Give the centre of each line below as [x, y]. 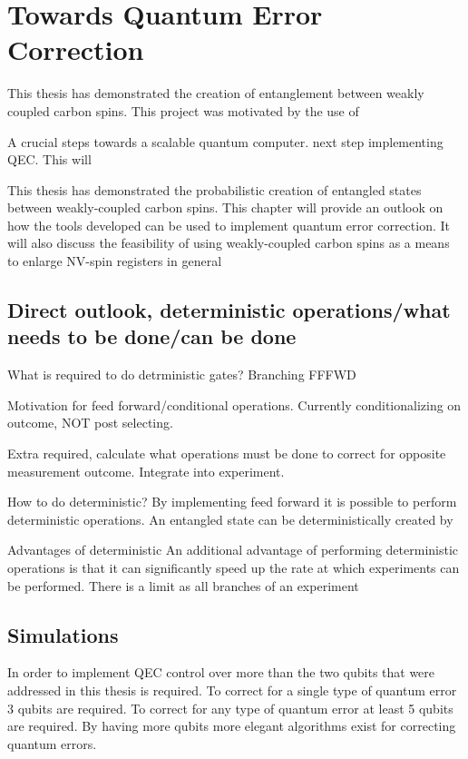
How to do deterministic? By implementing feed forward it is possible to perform [232, 502]
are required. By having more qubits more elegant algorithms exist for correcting [232, 726]
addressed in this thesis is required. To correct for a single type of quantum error [232, 690]
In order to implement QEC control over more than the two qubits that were [221, 672]
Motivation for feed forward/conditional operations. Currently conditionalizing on [234, 404]
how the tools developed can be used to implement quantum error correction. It [229, 225]
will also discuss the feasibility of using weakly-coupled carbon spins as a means [229, 243]
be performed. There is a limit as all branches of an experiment [183, 585]
